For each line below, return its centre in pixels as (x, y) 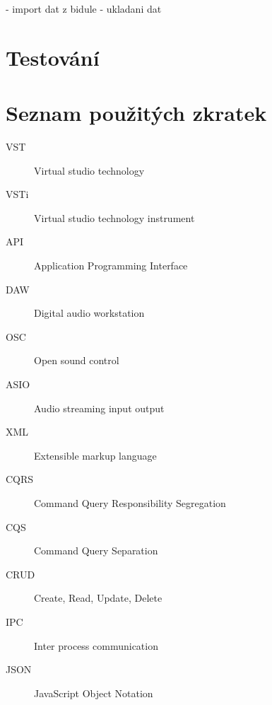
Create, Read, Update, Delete (98, 598)
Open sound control (77, 360)
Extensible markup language (95, 455)
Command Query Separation (96, 550)
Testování (53, 57)
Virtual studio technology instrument (114, 217)
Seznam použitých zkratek (136, 113)
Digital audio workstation (89, 313)
